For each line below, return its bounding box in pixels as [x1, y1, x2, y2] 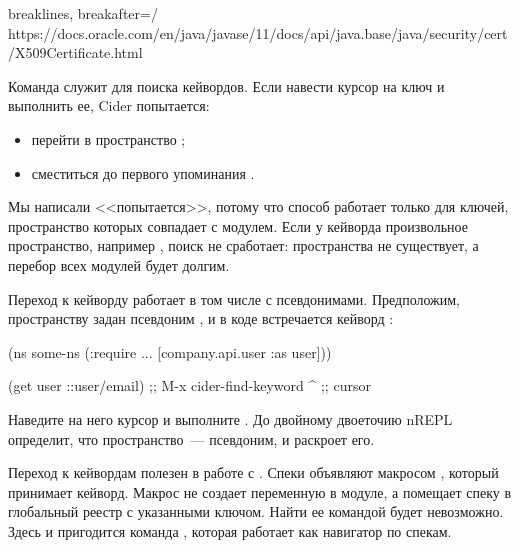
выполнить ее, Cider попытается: [8, 95, 210, 116]
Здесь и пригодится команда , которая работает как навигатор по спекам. [8, 520, 452, 541]
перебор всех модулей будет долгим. [8, 254, 230, 275]
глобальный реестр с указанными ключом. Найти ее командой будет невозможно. [8, 501, 504, 522]
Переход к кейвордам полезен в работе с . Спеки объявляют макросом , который [8, 462, 499, 483]
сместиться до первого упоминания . [31, 162, 255, 183]
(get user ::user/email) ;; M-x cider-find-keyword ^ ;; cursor [8, 375, 371, 396]
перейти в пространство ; [31, 128, 186, 149]
